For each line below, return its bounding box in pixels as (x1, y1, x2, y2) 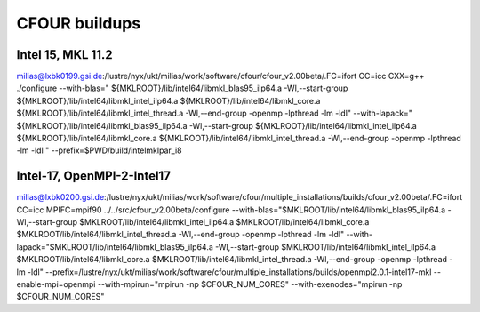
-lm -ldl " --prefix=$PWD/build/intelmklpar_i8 (16, 145, 182, 156)
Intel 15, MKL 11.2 (16, 47, 113, 62)
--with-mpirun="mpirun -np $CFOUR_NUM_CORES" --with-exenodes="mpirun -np (97, 279, 403, 290)
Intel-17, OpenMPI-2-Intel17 (16, 169, 171, 184)
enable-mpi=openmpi (16, 279, 96, 290)
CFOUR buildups (16, 13, 141, 33)
